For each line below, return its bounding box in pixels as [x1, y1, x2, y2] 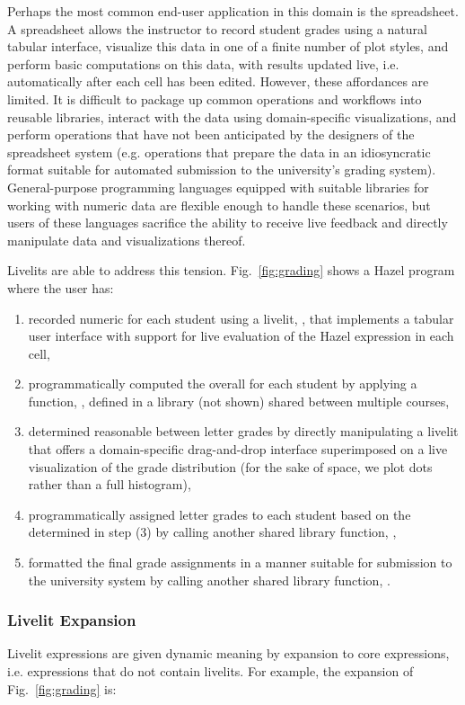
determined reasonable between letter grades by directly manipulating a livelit [28, 422, 459, 441]
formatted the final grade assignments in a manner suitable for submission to [28, 553, 452, 572]
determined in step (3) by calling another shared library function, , [28, 522, 397, 541]
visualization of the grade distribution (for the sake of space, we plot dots [28, 457, 433, 476]
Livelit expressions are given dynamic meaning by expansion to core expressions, [7, 644, 450, 663]
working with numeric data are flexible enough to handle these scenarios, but [7, 195, 431, 214]
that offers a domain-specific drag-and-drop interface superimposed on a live [28, 440, 448, 459]
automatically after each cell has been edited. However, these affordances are [7, 72, 429, 91]
